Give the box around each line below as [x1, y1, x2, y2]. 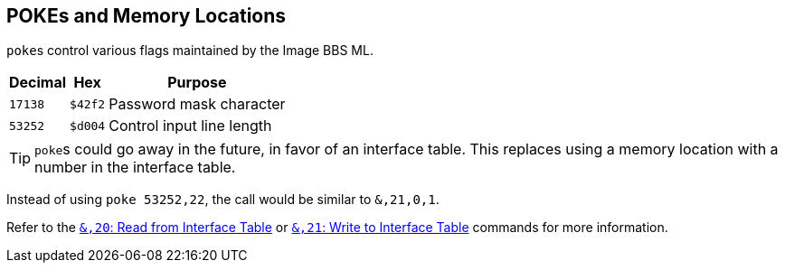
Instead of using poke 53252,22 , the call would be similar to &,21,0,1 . [6, 191, 440, 208]
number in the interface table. [34, 158, 236, 177]
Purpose [167, 73, 227, 92]
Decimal [9, 73, 67, 92]
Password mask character [109, 95, 286, 114]
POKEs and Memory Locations [6, 5, 287, 27]
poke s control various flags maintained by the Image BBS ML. [6, 42, 374, 59]
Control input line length [109, 116, 272, 135]
